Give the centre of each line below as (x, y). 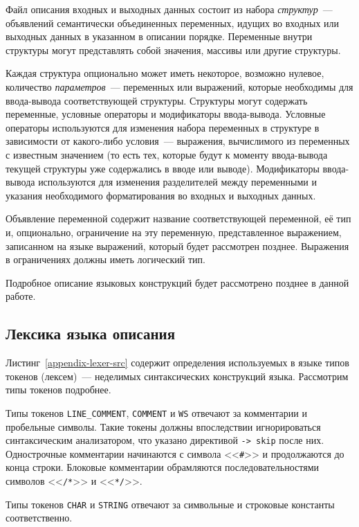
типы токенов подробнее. (58, 390)
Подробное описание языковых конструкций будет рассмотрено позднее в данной (177, 282)
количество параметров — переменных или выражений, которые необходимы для (179, 86)
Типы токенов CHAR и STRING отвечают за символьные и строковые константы (170, 504)
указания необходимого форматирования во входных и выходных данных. (161, 195)
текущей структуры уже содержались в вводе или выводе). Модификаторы (163, 168)
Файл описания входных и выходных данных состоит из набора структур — (169, 9)
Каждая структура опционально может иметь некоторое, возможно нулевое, (165, 73)
